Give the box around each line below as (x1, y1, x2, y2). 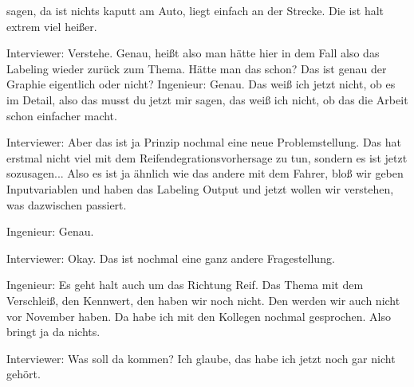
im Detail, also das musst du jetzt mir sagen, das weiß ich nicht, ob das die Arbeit (6, 91, 408, 107)
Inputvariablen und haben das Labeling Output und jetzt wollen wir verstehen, (6, 180, 394, 197)
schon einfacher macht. (6, 107, 117, 123)
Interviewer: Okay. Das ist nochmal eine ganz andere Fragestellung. (6, 249, 335, 266)
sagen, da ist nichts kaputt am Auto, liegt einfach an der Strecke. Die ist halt (6, 2, 384, 18)
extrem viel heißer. (6, 18, 97, 34)
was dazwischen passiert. (6, 196, 127, 213)
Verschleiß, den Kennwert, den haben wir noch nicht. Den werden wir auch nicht (6, 291, 400, 308)
